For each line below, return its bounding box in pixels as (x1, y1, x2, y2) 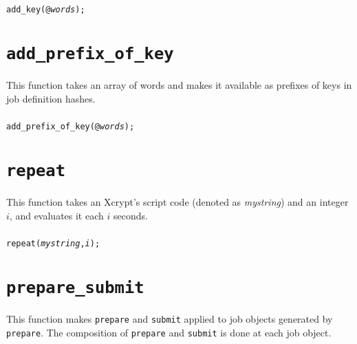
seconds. (113, 208, 148, 222)
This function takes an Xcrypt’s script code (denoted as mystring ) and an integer (6, 194, 349, 208)
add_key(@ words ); (6, 5, 85, 14)
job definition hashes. (6, 91, 96, 105)
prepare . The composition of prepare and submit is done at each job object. (6, 325, 332, 339)
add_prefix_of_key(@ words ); (6, 122, 135, 132)
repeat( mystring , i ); (6, 239, 100, 249)
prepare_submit (6, 277, 144, 297)
